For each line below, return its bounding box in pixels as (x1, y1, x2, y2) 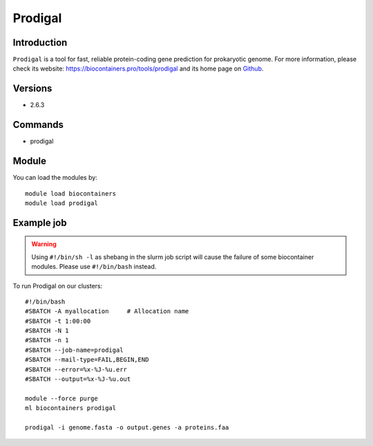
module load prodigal (25, 199, 98, 207)
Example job (12, 216, 67, 228)
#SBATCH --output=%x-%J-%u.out (25, 375, 131, 383)
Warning (31, 240, 57, 248)
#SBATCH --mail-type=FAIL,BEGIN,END (25, 356, 149, 364)
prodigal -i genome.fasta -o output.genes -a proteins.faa (25, 424, 229, 431)
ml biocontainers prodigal (25, 405, 117, 412)
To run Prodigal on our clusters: (12, 281, 103, 290)
